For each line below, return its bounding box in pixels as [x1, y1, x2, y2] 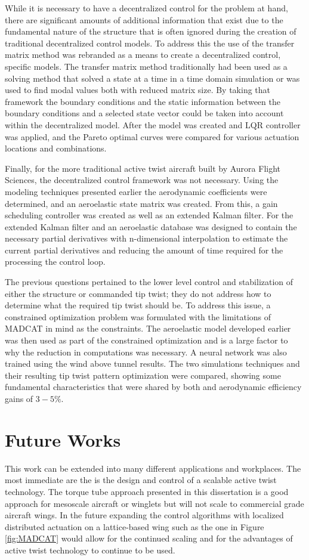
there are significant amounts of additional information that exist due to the [5, 13, 283, 26]
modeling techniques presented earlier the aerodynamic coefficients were [5, 185, 267, 197]
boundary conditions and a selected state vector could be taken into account [5, 107, 284, 119]
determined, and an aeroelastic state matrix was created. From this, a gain [5, 197, 278, 209]
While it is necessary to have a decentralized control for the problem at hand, [5, 2, 288, 14]
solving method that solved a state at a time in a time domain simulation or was [5, 72, 300, 84]
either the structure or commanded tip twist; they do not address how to [5, 287, 271, 299]
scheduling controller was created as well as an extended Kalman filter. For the [5, 209, 293, 221]
